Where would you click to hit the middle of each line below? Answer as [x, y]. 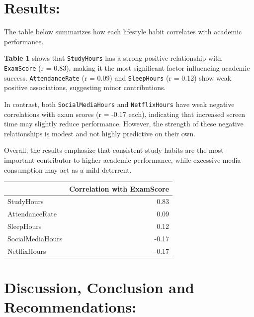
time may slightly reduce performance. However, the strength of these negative [124, 124]
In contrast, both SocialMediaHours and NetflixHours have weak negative [119, 104]
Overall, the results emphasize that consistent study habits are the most [114, 150]
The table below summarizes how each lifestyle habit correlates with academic [123, 32]
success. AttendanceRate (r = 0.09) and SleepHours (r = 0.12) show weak [118, 77]
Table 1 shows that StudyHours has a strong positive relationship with [113, 58]
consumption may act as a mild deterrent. [68, 169]
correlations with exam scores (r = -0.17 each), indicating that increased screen [125, 114]
